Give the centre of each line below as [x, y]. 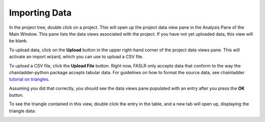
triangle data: [23, 111]
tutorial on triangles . [29, 79]
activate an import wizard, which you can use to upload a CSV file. [76, 57]
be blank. [18, 41]
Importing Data [40, 13]
